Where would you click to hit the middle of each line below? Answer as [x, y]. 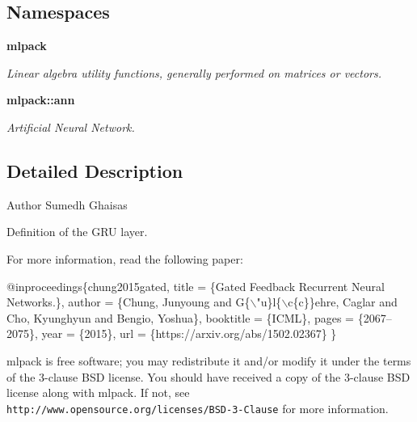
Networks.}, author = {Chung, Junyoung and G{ [128, 302]
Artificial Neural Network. [71, 127]
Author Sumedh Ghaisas [67, 204]
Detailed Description [95, 170]
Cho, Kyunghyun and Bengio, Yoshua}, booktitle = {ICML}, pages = [180, 317]
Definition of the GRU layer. [77, 232]
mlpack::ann [41, 100]
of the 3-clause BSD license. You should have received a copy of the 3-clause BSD [208, 376]
